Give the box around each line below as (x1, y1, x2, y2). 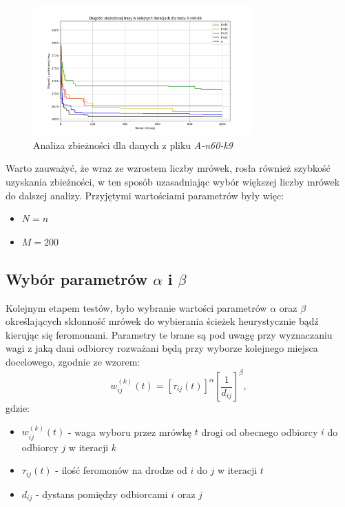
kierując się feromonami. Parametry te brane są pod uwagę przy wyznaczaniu (6, 327, 333, 341)
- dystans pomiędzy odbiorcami (35, 486, 168, 501)
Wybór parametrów (6, 268, 148, 289)
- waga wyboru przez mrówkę (68, 424, 192, 439)
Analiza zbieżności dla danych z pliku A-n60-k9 (33, 137, 233, 152)
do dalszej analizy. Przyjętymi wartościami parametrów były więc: (6, 188, 284, 202)
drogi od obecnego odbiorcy (201, 424, 318, 439)
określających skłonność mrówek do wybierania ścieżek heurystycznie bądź (6, 314, 319, 328)
